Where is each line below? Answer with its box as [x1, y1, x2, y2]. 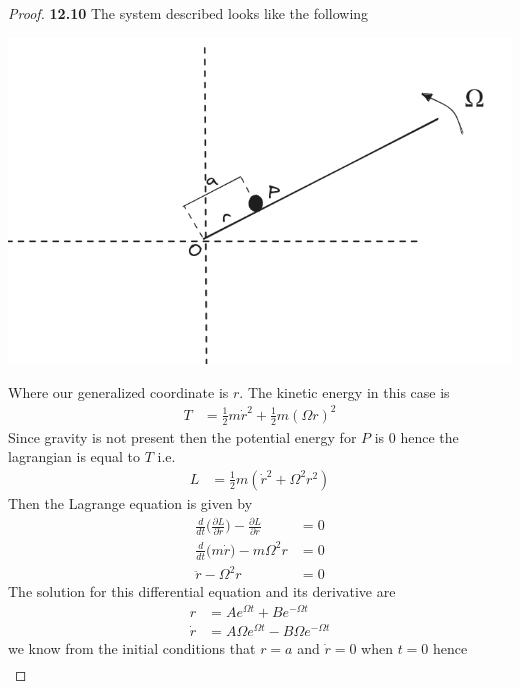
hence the [400, 426, 459, 447]
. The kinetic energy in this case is [239, 381, 450, 402]
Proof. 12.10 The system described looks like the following [8, 3, 369, 23]
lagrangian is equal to [8, 446, 140, 467]
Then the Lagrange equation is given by [8, 492, 253, 513]
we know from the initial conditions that [8, 638, 256, 659]
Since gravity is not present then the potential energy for [8, 426, 357, 447]
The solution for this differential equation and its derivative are [8, 581, 396, 602]
